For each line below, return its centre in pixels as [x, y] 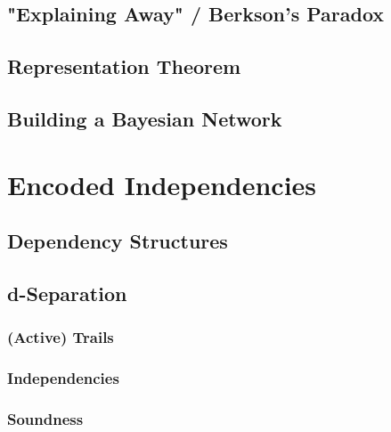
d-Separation [67, 293]
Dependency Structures [118, 241]
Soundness [45, 418]
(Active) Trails [61, 337]
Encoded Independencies [162, 184]
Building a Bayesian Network [145, 118]
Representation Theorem [124, 66]
